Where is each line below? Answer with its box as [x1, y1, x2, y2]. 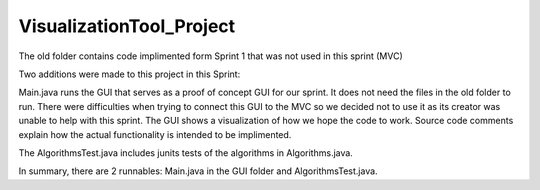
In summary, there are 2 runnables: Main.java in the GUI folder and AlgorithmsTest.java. [18, 165, 379, 177]
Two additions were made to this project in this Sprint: [18, 68, 241, 80]
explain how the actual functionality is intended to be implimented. [18, 128, 292, 140]
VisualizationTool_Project [18, 15, 236, 37]
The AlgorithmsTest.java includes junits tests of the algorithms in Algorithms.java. [18, 146, 354, 159]
